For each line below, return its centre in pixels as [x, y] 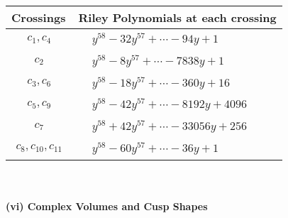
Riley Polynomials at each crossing [177, 17]
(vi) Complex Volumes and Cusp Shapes [107, 206]
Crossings [39, 17]
